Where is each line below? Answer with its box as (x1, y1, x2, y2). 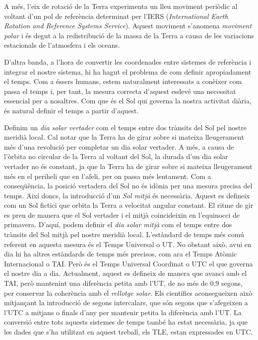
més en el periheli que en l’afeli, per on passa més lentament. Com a (4, 170, 211, 181)
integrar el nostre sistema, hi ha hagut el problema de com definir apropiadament (4, 66, 252, 77)
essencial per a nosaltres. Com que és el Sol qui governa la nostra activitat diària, (4, 95, 252, 106)
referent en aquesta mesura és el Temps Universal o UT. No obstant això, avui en (4, 239, 252, 249)
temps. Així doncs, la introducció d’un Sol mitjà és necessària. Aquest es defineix (4, 190, 250, 200)
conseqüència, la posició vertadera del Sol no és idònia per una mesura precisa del (4, 180, 253, 191)
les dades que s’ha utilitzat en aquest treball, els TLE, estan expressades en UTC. (4, 327, 253, 337)
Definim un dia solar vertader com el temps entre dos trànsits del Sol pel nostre (4, 122, 247, 132)
